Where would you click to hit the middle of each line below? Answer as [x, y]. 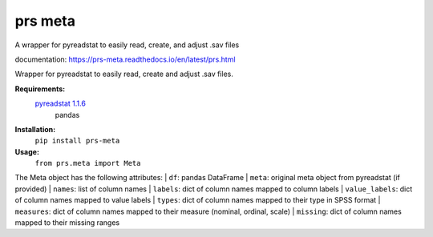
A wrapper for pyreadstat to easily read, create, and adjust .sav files [127, 45]
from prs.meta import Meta [88, 163]
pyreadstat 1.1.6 [60, 103]
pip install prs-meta [77, 141]
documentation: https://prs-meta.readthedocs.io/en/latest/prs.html [125, 59]
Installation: [35, 129]
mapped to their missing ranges [67, 223]
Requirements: [40, 89]
